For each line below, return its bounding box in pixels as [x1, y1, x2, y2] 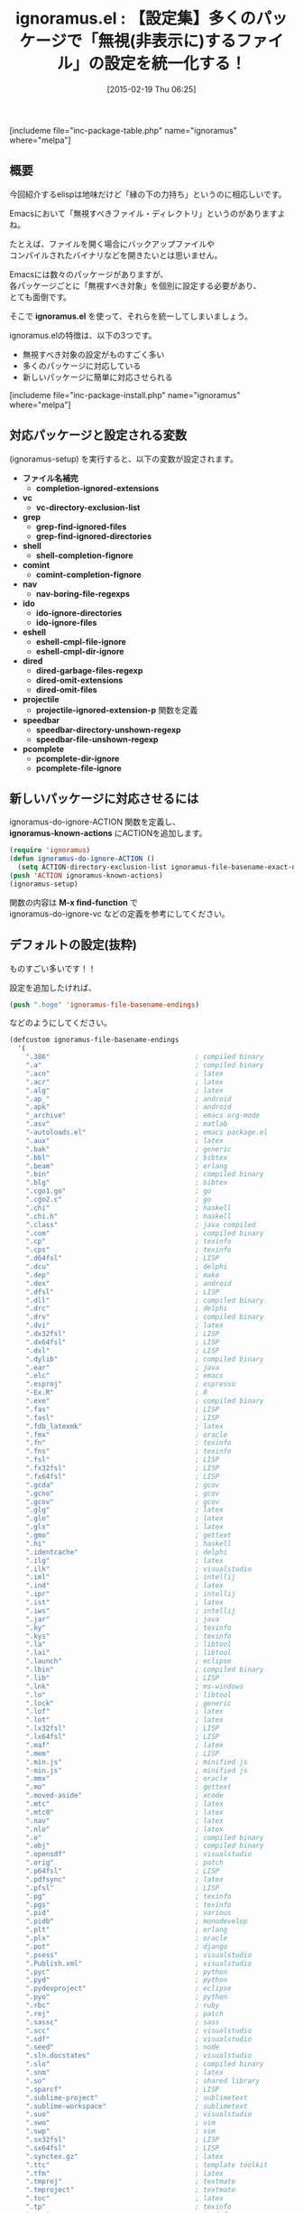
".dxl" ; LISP [25, 1346, 220, 1355]
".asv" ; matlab [25, 1120, 228, 1129]
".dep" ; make [25, 1270, 220, 1279]
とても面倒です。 [9, 291, 72, 302]
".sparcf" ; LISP [25, 2085, 220, 2094]
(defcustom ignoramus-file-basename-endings [9, 1036, 179, 1045]
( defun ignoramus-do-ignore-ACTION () [9, 854, 155, 863]
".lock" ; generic [25, 1698, 232, 1707]
